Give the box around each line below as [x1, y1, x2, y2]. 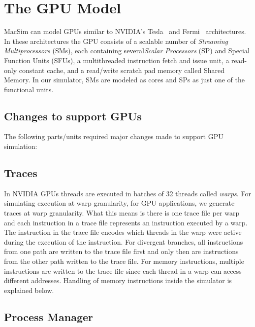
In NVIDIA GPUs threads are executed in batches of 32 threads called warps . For [4, 188, 251, 198]
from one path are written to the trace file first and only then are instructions [4, 246, 239, 256]
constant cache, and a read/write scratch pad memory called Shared [19, 65, 224, 75]
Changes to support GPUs [4, 108, 142, 123]
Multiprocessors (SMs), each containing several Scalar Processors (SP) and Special [4, 45, 250, 56]
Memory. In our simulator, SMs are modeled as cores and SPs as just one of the [4, 74, 245, 85]
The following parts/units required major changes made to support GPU [4, 131, 223, 142]
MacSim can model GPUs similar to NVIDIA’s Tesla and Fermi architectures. [4, 26, 246, 36]
